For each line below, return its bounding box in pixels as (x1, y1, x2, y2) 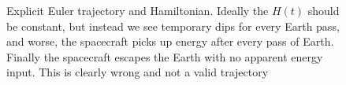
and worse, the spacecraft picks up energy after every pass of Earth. (6, 33, 334, 50)
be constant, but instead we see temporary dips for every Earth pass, (6, 17, 340, 34)
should (307, 2, 340, 18)
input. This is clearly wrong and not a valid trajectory (6, 64, 269, 80)
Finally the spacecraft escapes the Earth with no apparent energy (6, 48, 323, 65)
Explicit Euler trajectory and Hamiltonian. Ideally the (6, 2, 269, 18)
